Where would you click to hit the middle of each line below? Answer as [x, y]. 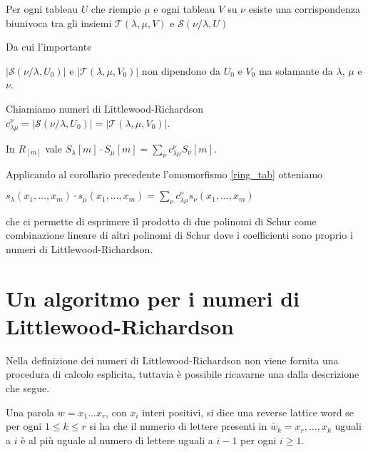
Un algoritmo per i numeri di [153, 298]
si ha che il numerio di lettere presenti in [178, 426]
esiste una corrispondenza [304, 9]
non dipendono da [181, 70]
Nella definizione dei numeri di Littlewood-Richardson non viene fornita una [172, 360]
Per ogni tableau [42, 9]
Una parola [30, 412]
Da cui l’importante [49, 47]
